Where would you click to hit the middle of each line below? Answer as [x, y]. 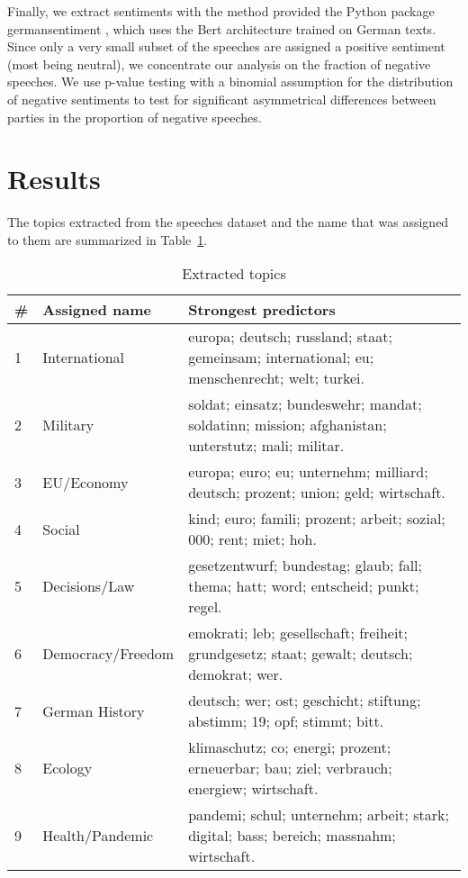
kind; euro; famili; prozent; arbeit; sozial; [317, 519]
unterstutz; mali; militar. [266, 446]
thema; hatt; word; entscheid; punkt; [304, 586]
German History [94, 711]
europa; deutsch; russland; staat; [290, 337]
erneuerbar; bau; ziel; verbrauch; [290, 768]
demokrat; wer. [236, 674]
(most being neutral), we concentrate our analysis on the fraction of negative [219, 63]
